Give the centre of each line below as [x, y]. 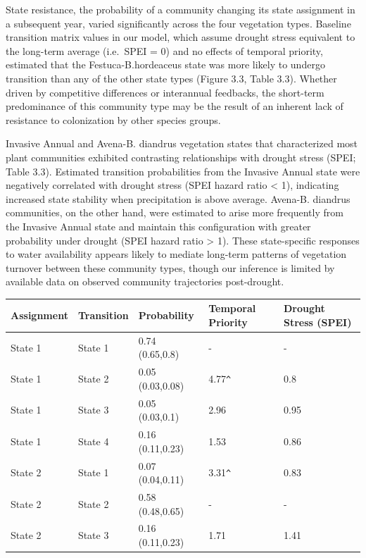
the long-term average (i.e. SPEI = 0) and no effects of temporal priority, [164, 50]
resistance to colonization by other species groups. [113, 119]
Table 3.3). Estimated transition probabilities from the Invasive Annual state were [183, 171]
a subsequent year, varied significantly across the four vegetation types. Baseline [178, 23]
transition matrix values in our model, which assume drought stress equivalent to [181, 37]
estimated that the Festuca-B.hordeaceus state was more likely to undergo [165, 64]
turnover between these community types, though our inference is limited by [170, 267]
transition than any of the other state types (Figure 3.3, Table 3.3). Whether [171, 78]
